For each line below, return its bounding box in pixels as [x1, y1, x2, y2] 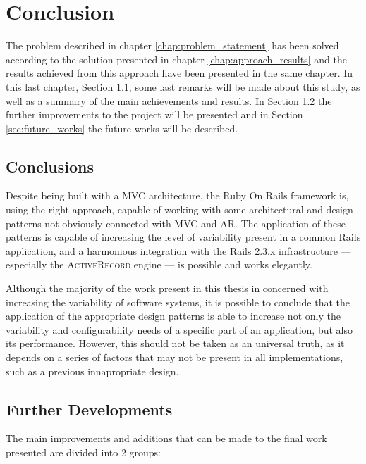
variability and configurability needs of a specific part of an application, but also [6, 322, 353, 337]
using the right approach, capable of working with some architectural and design [6, 202, 353, 217]
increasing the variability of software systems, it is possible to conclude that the [6, 294, 350, 309]
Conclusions [6, 155, 94, 177]
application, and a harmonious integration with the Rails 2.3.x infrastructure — [6, 243, 351, 258]
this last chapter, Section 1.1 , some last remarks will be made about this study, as [6, 79, 360, 94]
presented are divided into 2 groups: [6, 445, 161, 459]
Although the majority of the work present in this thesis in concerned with [6, 281, 329, 296]
